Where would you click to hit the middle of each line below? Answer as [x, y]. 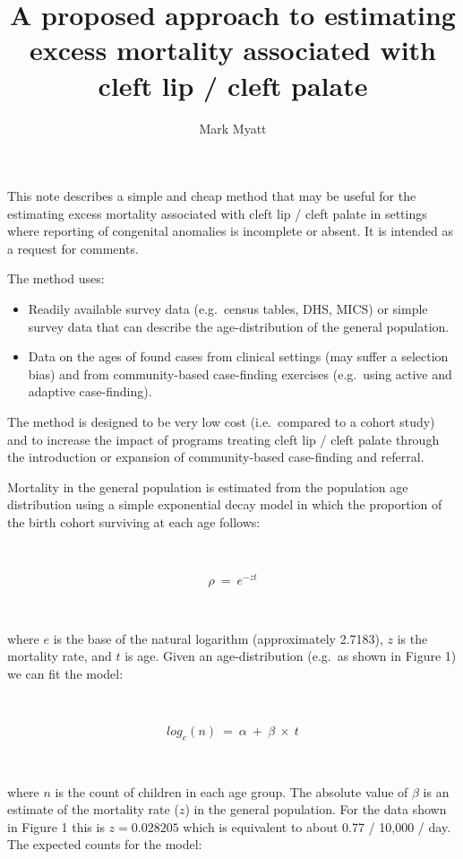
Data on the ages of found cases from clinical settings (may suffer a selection [238, 356]
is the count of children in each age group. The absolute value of [231, 791]
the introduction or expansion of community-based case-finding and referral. [216, 457]
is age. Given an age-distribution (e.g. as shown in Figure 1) [291, 656]
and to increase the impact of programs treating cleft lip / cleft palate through [223, 439]
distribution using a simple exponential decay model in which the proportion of [225, 504]
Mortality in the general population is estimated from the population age [208, 486]
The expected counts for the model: [105, 844]
